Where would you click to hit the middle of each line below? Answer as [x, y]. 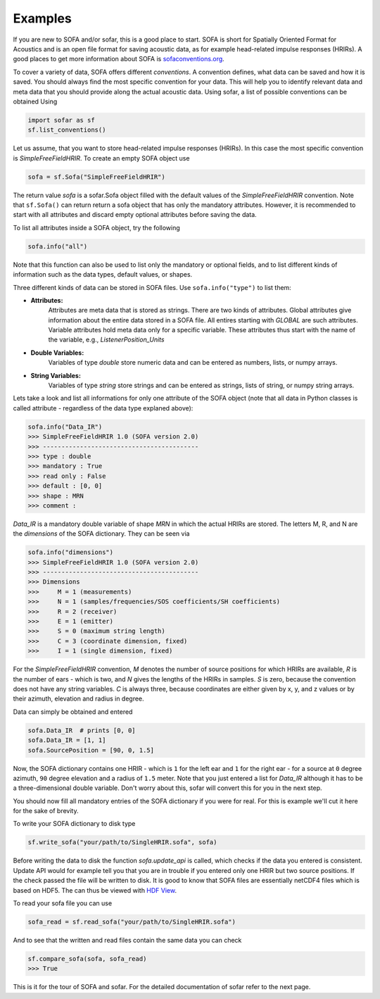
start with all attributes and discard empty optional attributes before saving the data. [135, 215]
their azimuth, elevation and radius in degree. [78, 699]
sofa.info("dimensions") [71, 552]
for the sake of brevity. [46, 811]
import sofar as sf [61, 120]
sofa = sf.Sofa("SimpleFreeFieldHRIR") [96, 177]
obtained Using [35, 101]
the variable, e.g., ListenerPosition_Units [106, 340]
